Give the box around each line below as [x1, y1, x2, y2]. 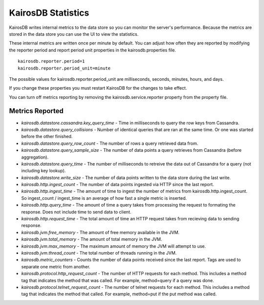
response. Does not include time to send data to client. [21, 209, 132, 215]
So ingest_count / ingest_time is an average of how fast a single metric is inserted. [21, 195, 187, 201]
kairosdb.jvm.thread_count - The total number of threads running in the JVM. [21, 250, 177, 256]
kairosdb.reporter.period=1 [18, 59, 85, 64]
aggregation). [21, 154, 49, 160]
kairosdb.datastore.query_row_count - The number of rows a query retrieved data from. [21, 140, 198, 146]
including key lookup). [21, 168, 66, 174]
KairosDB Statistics [9, 7, 89, 18]
